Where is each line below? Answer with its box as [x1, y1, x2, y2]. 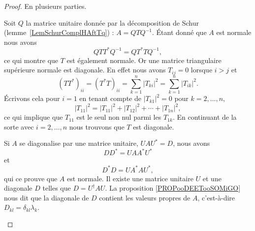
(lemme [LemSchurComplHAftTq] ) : [4, 27, 114, 37]
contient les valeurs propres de [99, 192, 191, 202]
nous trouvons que [69, 121, 125, 132]
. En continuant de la [172, 112, 237, 122]
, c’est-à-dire [197, 192, 235, 202]
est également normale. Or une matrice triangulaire [66, 55, 222, 65]
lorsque [191, 65, 213, 75]
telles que [42, 183, 71, 193]
